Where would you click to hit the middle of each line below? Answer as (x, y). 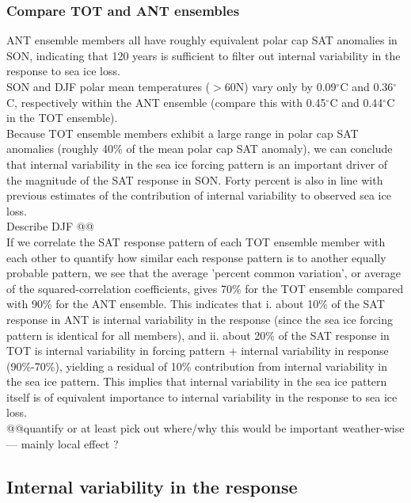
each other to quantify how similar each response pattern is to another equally (196, 257)
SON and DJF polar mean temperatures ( (108, 86)
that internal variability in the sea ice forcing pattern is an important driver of (197, 164)
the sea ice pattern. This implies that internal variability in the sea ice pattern (197, 381)
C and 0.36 (367, 86)
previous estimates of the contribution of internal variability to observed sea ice (199, 195)
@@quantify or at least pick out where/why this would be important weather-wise (205, 428)
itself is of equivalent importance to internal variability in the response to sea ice (202, 396)
